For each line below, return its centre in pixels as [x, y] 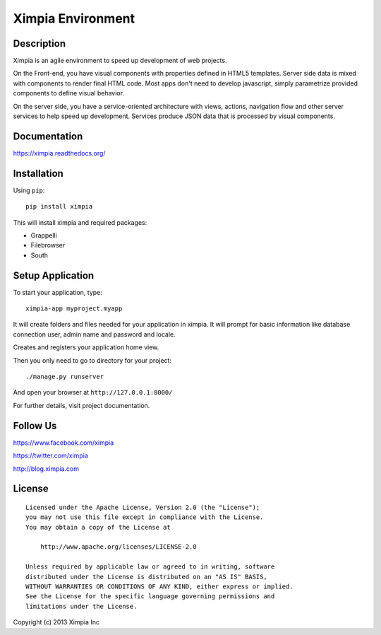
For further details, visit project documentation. [81, 405]
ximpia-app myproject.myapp [74, 309]
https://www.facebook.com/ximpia [64, 443]
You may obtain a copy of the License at [98, 527]
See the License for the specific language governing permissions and [150, 596]
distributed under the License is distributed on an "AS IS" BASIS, [146, 577]
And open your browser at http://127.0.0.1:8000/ [93, 392]
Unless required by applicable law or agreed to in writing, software [150, 567]
